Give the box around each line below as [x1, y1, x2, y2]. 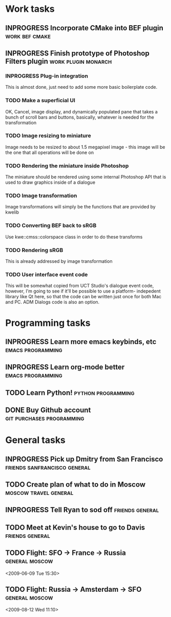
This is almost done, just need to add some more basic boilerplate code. [5, 84, 158, 90]
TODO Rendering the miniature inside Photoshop [5, 162, 129, 169]
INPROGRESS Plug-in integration [5, 72, 89, 80]
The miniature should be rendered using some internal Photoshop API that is [5, 174, 166, 180]
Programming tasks [5, 317, 91, 329]
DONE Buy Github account [5, 406, 91, 415]
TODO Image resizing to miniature [5, 132, 91, 139]
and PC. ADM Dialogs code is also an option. [5, 299, 100, 305]
